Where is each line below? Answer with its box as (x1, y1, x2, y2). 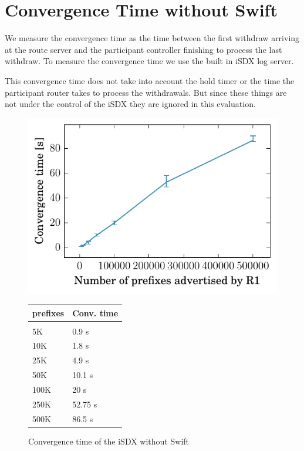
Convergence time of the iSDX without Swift (28, 435, 190, 447)
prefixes (32, 306, 65, 319)
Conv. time (72, 306, 119, 319)
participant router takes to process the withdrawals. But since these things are (5, 86, 287, 98)
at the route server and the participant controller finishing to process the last (5, 43, 282, 55)
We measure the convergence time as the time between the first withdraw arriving (5, 32, 300, 44)
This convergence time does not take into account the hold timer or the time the (5, 74, 295, 86)
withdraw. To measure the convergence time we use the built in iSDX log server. (5, 55, 294, 67)
